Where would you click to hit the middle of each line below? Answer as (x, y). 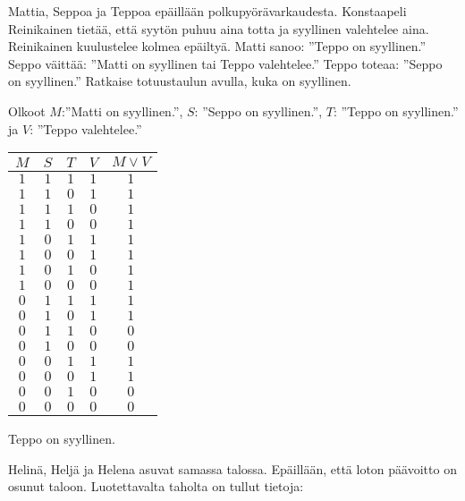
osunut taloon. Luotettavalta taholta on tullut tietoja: (156, 486)
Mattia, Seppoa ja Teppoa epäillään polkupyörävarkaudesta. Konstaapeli (207, 11)
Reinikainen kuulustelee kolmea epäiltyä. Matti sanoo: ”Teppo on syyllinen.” (217, 46)
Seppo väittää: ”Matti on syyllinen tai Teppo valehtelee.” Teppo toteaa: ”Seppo (225, 63)
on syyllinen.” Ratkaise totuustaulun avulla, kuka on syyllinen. (180, 81)
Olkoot (27, 110)
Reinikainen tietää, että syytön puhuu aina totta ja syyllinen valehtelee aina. (219, 28)
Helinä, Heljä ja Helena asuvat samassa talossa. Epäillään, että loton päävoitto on (232, 468)
